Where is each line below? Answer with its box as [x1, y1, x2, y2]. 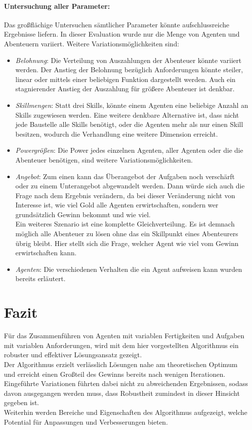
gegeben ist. [4, 397, 39, 408]
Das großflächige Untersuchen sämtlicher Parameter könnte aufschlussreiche [4, 19, 230, 29]
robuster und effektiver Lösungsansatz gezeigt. [4, 349, 142, 360]
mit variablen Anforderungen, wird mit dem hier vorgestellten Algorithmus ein [4, 340, 239, 350]
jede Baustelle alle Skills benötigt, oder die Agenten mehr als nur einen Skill [15, 119, 243, 129]
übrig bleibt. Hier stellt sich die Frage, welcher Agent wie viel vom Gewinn [15, 238, 239, 248]
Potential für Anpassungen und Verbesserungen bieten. [4, 416, 168, 427]
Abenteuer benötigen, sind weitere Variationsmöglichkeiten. [15, 154, 193, 164]
